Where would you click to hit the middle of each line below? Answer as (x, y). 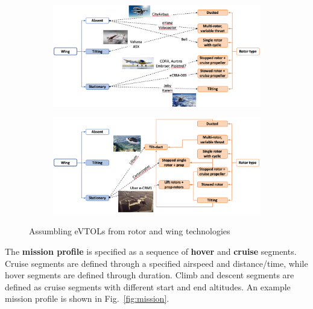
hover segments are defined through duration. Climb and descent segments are (150, 275)
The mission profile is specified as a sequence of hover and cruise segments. (151, 251)
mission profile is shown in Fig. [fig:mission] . (87, 298)
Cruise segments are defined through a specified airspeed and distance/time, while (156, 263)
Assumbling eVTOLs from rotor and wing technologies (130, 231)
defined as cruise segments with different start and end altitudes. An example (148, 286)
